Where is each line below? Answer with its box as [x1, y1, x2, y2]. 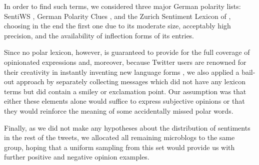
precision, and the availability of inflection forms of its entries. [4, 30, 194, 40]
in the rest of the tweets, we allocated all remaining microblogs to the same [4, 132, 235, 143]
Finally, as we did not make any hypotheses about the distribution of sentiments [4, 122, 250, 133]
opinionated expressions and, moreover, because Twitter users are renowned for [4, 56, 246, 67]
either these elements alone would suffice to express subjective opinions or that [4, 96, 245, 106]
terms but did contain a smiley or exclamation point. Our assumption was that [4, 86, 246, 96]
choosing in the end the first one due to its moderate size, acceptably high [4, 20, 231, 31]
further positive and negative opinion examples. [4, 152, 149, 162]
